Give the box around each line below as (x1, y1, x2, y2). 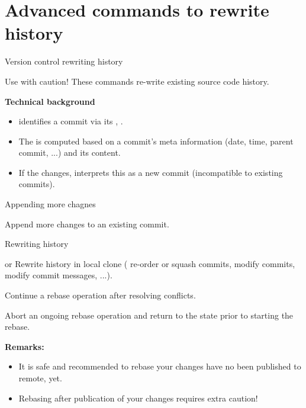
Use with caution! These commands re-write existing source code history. (5, 75, 269, 87)
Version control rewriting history (5, 55, 123, 68)
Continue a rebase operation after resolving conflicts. (5, 289, 196, 301)
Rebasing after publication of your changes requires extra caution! (18, 391, 258, 404)
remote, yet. (18, 372, 62, 384)
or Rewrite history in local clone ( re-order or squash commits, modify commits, (5, 257, 295, 269)
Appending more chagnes (5, 198, 96, 210)
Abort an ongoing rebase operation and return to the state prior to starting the (5, 309, 294, 321)
